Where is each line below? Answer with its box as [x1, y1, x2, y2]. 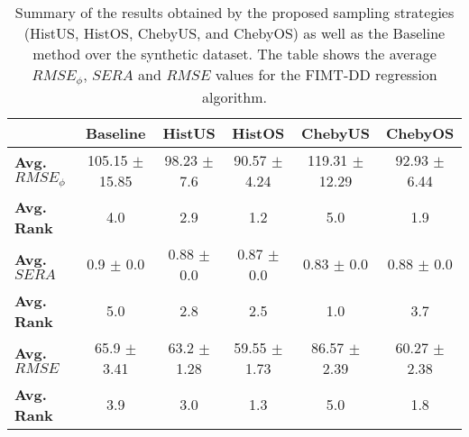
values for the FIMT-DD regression [215, 64, 437, 85]
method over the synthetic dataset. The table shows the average [32, 43, 437, 64]
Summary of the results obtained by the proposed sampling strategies [14, 2, 455, 23]
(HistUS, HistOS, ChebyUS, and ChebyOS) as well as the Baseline [23, 23, 446, 43]
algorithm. [201, 86, 268, 107]
